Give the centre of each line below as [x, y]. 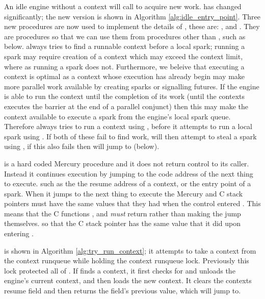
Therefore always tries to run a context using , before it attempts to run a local [128, 126]
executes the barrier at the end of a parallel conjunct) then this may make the [126, 106]
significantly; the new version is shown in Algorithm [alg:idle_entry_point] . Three [132, 16]
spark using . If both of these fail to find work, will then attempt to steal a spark [130, 136]
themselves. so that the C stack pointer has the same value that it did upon [123, 223]
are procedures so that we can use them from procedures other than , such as [125, 36]
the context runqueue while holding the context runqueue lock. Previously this [127, 260]
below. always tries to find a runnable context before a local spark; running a [125, 46]
